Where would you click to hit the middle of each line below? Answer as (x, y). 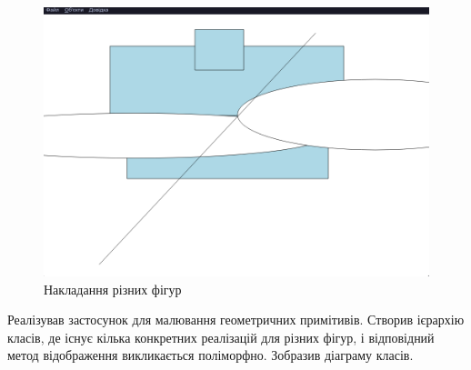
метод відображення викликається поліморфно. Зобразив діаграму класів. (210, 355)
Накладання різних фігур (113, 289)
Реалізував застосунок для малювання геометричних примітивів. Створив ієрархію (236, 320)
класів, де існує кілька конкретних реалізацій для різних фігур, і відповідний (221, 337)
